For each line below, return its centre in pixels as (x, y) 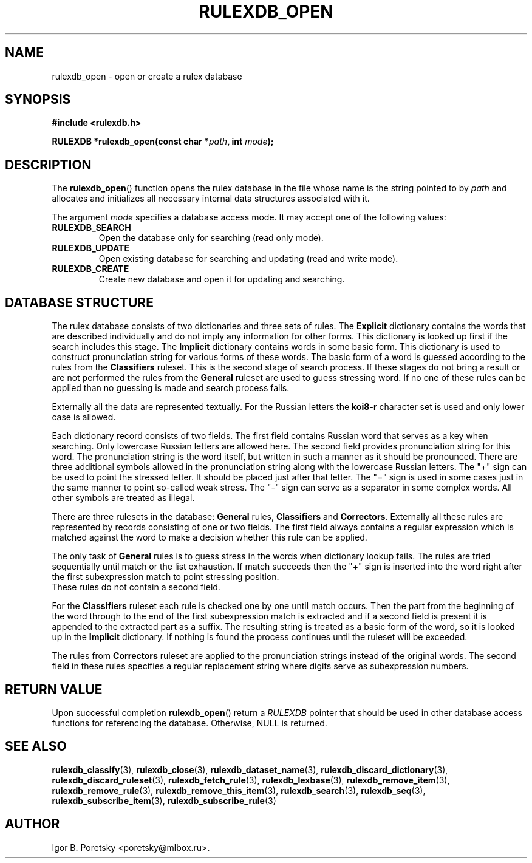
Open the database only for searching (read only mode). (211, 238)
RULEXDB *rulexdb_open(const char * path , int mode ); (163, 142)
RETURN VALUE (54, 689)
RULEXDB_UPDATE (90, 248)
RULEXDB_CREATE (90, 269)
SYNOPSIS (38, 100)
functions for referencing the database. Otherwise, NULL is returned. (189, 723)
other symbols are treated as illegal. (123, 498)
